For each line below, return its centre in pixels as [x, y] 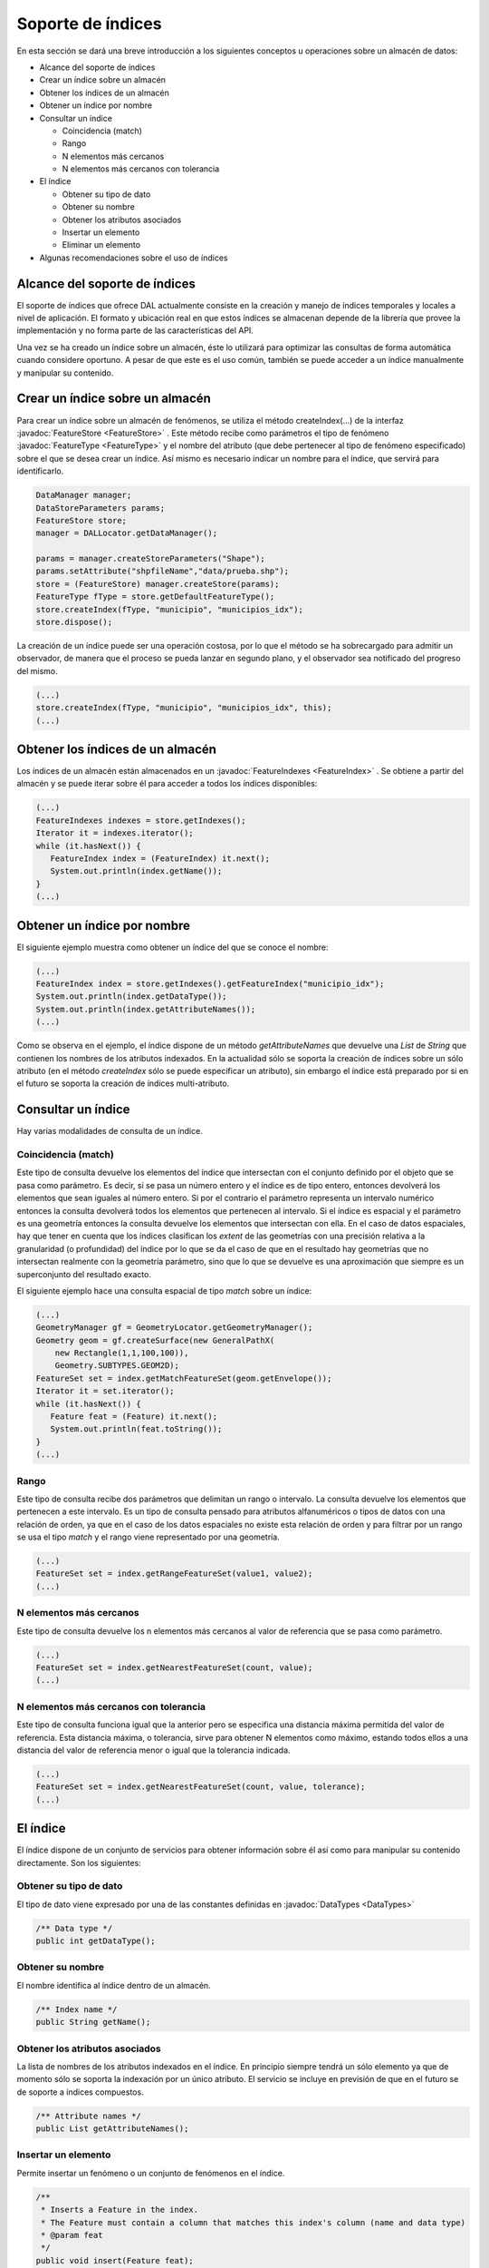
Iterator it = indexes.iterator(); [115, 833]
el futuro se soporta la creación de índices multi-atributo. [123, 1083]
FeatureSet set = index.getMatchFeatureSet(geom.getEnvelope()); [184, 1378]
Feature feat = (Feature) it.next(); [134, 1417]
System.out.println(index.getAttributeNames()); [146, 1009]
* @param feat [72, 2235]
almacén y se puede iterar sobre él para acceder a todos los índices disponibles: [167, 784]
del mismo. [37, 670]
